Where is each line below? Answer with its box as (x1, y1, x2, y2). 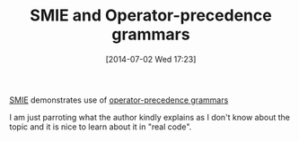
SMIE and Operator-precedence (30, 5, 272, 26)
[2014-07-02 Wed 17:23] (105, 54, 197, 64)
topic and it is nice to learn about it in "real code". (9, 121, 192, 132)
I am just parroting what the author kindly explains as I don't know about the (9, 112, 290, 122)
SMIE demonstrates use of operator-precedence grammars (9, 95, 229, 105)
